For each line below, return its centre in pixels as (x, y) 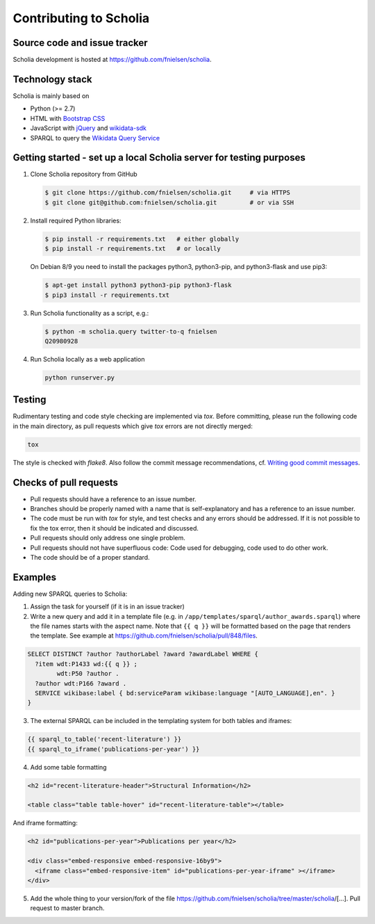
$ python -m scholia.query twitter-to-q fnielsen (131, 331)
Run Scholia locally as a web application (87, 359)
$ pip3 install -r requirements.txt (107, 295)
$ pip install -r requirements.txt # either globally (142, 239)
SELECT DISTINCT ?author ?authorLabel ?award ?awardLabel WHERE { (143, 654)
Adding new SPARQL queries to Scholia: (70, 594)
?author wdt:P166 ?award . (81, 683)
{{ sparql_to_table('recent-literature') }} (105, 739)
